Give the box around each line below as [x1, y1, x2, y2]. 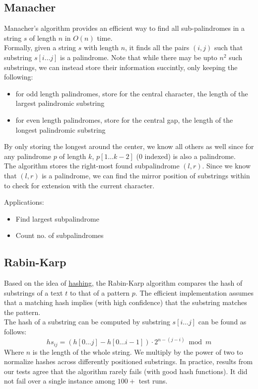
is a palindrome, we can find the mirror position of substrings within [42, 170, 250, 180]
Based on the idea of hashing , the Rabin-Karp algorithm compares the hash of [4, 278, 243, 288]
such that [214, 42, 243, 53]
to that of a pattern [69, 287, 130, 298]
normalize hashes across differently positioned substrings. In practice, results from [4, 356, 253, 367]
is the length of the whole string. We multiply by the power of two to [32, 346, 243, 357]
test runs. [138, 376, 168, 386]
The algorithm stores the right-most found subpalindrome [4, 160, 180, 171]
